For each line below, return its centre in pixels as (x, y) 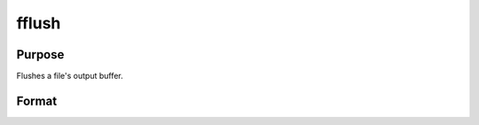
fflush (39, 23)
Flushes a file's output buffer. (70, 76)
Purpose (40, 55)
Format (37, 101)
